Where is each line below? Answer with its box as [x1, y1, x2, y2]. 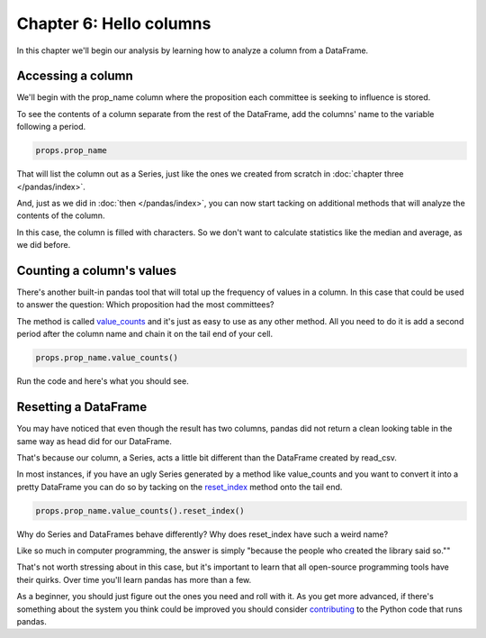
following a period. [16, 122, 86, 132]
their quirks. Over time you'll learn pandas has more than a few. [16, 574, 252, 585]
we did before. [16, 240, 71, 251]
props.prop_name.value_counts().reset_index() [35, 506, 245, 515]
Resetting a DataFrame [16, 399, 148, 415]
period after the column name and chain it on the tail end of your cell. [16, 329, 274, 340]
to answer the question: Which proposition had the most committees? [16, 299, 274, 310]
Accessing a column [16, 68, 134, 84]
